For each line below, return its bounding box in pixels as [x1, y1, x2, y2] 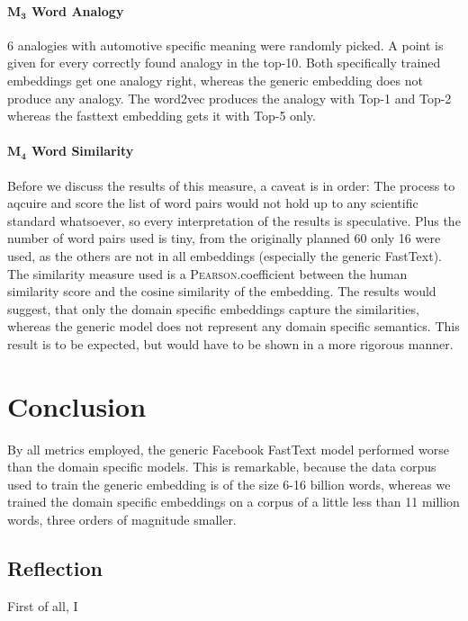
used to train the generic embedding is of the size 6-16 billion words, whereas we [7, 474, 451, 493]
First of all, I [7, 596, 78, 615]
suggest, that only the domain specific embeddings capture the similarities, [7, 299, 419, 318]
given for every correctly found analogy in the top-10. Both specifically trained [7, 53, 441, 72]
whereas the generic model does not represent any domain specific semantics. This [7, 317, 460, 336]
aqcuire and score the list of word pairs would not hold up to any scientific [7, 193, 418, 212]
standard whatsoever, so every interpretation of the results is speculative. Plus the [7, 211, 461, 229]
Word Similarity [31, 141, 134, 160]
